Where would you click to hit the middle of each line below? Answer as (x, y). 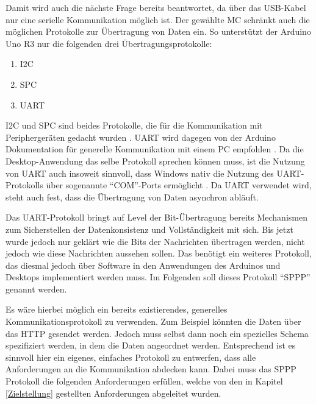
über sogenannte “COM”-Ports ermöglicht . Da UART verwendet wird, (179, 185)
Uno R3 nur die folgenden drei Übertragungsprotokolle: (109, 43)
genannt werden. (36, 289)
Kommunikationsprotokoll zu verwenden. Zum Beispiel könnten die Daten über (153, 321)
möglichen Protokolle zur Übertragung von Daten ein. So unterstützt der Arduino (158, 31)
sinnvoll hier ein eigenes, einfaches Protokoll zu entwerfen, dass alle (131, 357)
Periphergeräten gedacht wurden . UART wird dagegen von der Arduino (141, 137)
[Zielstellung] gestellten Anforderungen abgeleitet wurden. (113, 393)
